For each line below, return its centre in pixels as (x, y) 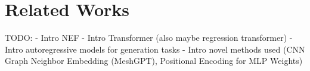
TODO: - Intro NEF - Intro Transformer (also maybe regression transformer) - (149, 38)
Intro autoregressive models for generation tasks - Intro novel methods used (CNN (155, 49)
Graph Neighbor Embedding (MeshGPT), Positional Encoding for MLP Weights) (154, 61)
